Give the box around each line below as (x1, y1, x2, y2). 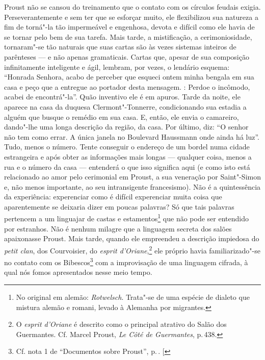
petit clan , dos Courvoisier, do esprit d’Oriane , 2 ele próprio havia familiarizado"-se (4, 243, 260, 255)
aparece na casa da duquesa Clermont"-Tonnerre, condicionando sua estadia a (4, 101, 247, 112)
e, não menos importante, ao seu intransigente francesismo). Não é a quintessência (4, 181, 261, 192)
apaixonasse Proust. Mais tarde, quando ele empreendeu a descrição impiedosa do (4, 233, 259, 244)
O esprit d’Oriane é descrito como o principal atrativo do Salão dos (16, 319, 227, 329)
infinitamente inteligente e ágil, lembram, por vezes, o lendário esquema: (4, 61, 230, 72)
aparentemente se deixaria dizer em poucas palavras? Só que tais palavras (4, 201, 234, 212)
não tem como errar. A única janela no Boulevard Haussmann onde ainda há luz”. (4, 131, 260, 142)
